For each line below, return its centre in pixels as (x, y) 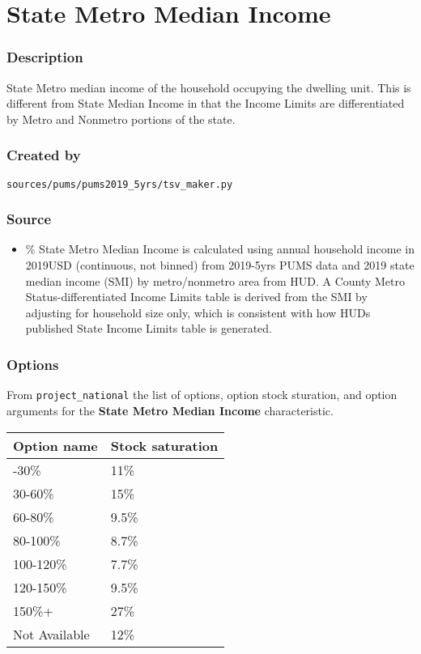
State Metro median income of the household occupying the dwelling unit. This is (209, 87)
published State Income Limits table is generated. (149, 328)
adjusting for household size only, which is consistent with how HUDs (198, 312)
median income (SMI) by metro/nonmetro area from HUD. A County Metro (215, 280)
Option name (55, 445)
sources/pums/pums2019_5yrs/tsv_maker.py (120, 184)
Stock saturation (164, 445)
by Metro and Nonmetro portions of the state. (121, 119)
